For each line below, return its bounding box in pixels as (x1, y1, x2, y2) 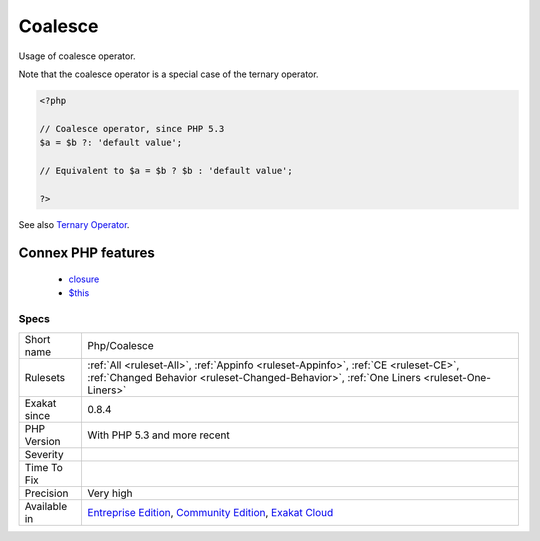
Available (24, 499, 68, 513)
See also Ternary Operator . (18, 218, 130, 230)
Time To (24, 460, 64, 474)
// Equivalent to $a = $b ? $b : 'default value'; (39, 165, 294, 176)
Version (24, 434, 61, 448)
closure (68, 273, 100, 285)
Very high (87, 486, 133, 500)
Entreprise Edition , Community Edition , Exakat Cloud (87, 505, 334, 519)
